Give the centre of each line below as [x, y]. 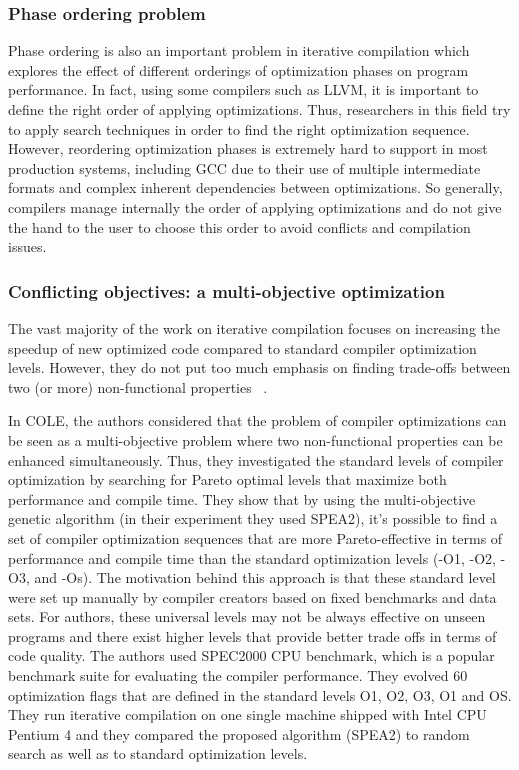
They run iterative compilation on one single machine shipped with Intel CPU [247, 714]
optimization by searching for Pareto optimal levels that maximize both [227, 479]
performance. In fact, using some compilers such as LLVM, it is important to [243, 89]
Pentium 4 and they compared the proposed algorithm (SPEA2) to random [239, 733]
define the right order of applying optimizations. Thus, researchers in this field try [259, 109]
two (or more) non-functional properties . [138, 386]
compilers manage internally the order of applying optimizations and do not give [255, 206]
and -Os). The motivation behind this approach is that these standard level [265, 577]
